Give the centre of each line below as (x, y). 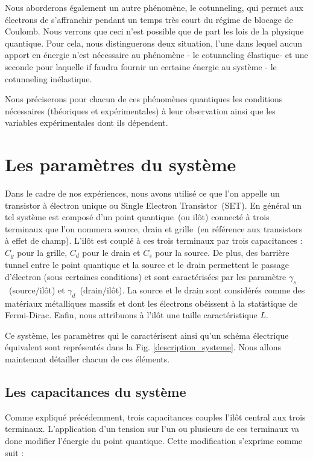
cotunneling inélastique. (49, 78)
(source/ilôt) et (37, 289)
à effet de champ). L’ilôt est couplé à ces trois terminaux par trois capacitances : (154, 240)
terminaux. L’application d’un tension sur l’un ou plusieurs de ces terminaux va (152, 429)
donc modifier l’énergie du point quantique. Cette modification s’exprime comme (154, 441)
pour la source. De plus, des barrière (222, 253)
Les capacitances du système (96, 392)
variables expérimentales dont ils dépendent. (87, 123)
